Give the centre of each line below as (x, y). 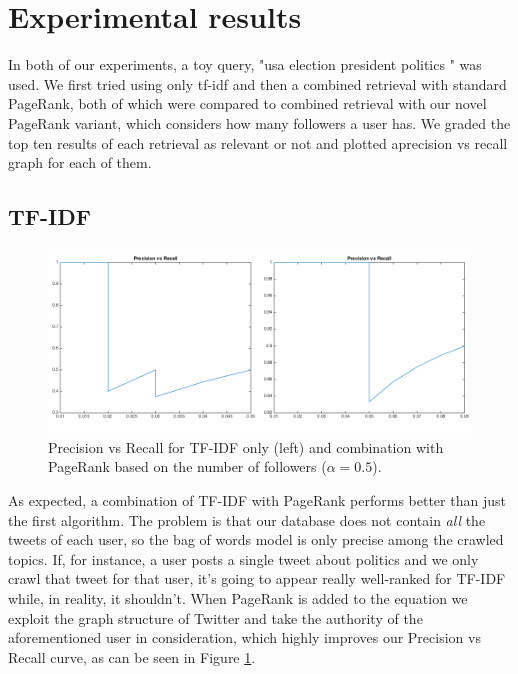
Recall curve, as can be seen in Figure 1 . (132, 656)
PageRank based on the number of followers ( (187, 466)
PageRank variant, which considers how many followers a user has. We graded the (259, 122)
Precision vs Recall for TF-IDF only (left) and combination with (246, 446)
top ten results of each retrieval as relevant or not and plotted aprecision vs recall (258, 142)
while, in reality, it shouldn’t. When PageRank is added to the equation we (238, 597)
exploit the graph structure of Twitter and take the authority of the (215, 617)
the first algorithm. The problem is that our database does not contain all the (247, 519)
